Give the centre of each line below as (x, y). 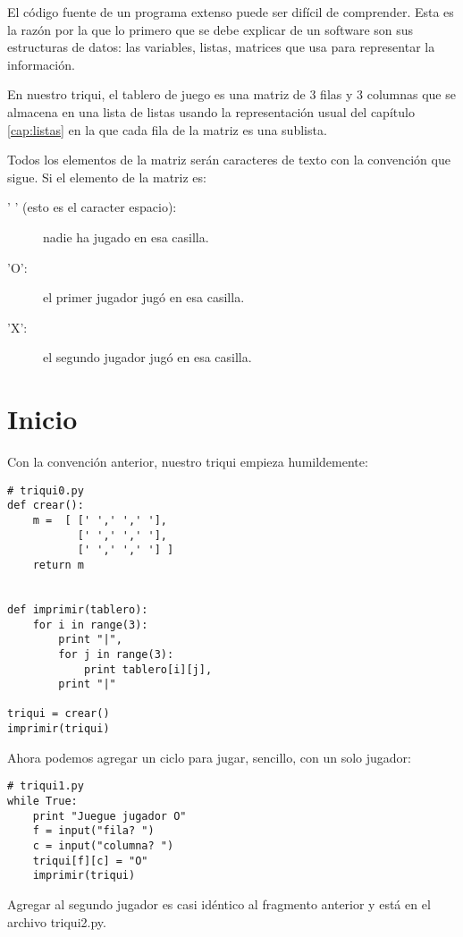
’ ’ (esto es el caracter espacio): (92, 207)
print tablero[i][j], (148, 669)
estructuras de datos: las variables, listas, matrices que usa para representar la (221, 47)
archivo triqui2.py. (57, 921)
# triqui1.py (46, 786)
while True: (42, 802)
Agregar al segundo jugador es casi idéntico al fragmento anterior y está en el (219, 903)
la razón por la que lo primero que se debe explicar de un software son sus (210, 29)
